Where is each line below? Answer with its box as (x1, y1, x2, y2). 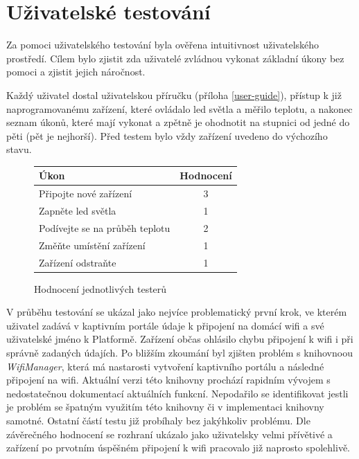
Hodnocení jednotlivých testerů (34, 281, 167, 296)
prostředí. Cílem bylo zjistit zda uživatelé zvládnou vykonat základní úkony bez (6, 51, 344, 65)
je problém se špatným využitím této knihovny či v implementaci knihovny (6, 399, 324, 414)
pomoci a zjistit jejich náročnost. (6, 64, 146, 79)
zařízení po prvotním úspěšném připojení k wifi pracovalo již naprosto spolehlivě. (6, 440, 350, 455)
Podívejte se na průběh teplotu (39, 220, 170, 235)
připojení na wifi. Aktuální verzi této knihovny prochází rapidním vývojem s (6, 372, 331, 387)
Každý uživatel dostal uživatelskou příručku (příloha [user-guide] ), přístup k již (6, 87, 342, 102)
